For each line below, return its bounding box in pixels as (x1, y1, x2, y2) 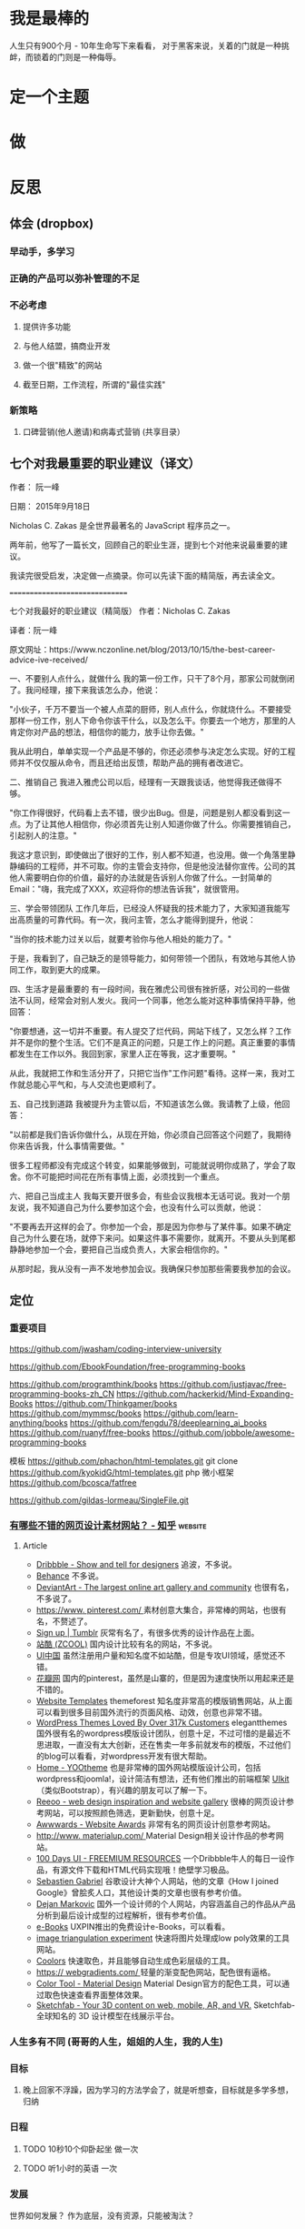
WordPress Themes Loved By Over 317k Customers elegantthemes (35, 1717, 288, 1729)
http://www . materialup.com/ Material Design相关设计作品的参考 (35, 1831, 277, 1841)
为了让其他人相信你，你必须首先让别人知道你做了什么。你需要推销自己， (25, 819, 296, 830)
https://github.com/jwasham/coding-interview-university (9, 1343, 222, 1354)
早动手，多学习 (9, 245, 75, 257)
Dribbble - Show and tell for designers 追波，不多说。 (35, 1559, 238, 1570)
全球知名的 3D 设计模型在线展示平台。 (35, 2011, 180, 2022)
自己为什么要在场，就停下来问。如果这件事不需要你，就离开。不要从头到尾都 (9, 1233, 296, 1244)
